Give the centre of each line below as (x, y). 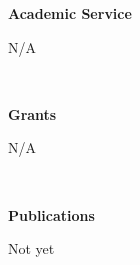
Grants (32, 113)
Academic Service (70, 13)
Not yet (31, 248)
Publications (51, 214)
